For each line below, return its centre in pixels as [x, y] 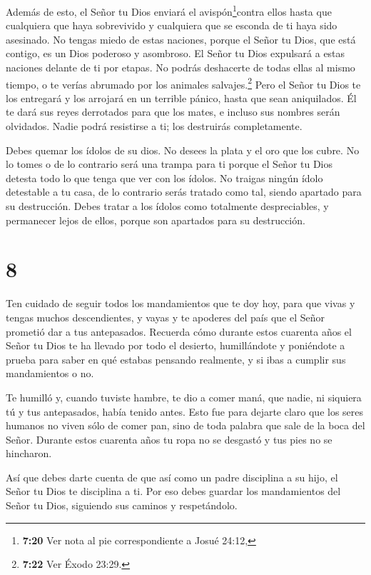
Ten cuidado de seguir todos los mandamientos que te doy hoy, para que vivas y [181, 303]
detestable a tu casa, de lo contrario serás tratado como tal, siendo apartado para [184, 192]
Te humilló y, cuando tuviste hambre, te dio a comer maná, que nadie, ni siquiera [184, 397]
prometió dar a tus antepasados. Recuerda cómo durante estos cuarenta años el [179, 331]
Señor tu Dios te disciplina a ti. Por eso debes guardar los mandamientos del [173, 491]
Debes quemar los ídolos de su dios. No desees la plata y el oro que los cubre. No [183, 150]
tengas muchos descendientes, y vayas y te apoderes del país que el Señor [165, 317]
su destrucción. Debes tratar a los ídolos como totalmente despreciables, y [167, 206]
